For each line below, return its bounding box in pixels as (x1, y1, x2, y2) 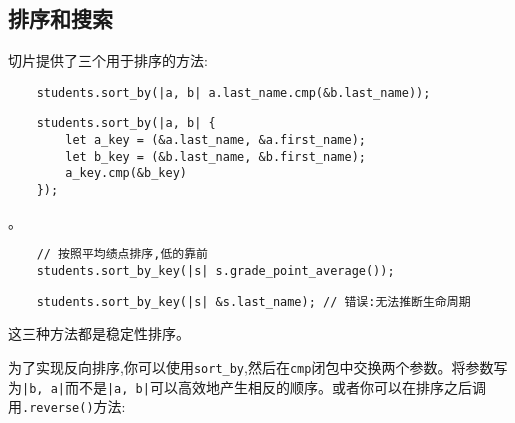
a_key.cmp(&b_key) (65, 166, 187, 181)
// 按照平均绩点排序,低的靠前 (36, 247, 208, 262)
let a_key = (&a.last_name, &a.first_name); (65, 133, 366, 148)
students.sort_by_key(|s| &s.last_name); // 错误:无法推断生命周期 (36, 294, 471, 309)
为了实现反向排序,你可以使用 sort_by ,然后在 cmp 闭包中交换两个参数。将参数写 (8, 356, 508, 377)
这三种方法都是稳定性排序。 (8, 323, 190, 344)
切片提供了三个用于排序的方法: (8, 50, 208, 71)
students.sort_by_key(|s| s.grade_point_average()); (36, 263, 395, 278)
